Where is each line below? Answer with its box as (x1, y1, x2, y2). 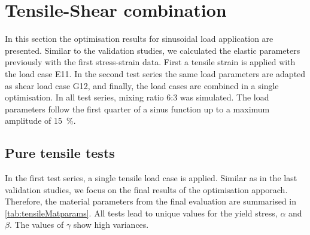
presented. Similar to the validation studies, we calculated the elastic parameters (5, 44, 300, 56)
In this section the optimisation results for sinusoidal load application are (5, 32, 273, 45)
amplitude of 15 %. (5, 114, 76, 127)
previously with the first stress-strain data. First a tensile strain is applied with (5, 56, 296, 68)
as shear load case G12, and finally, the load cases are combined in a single (5, 79, 279, 91)
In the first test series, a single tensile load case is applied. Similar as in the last (5, 172, 297, 184)
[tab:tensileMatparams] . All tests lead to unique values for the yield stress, (5, 206, 278, 219)
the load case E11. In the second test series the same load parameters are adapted (5, 67, 306, 80)
